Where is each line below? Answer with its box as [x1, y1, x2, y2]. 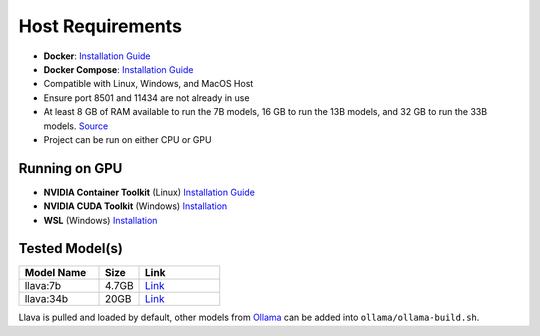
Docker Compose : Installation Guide [43, 63, 194, 75]
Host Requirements [18, 15, 182, 37]
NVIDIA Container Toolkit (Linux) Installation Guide [43, 186, 255, 198]
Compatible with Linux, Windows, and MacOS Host [43, 78, 254, 90]
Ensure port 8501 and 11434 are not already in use [43, 91, 250, 104]
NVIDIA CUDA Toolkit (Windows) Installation [43, 200, 228, 212]
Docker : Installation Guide [43, 50, 151, 62]
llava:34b [24, 292, 69, 306]
